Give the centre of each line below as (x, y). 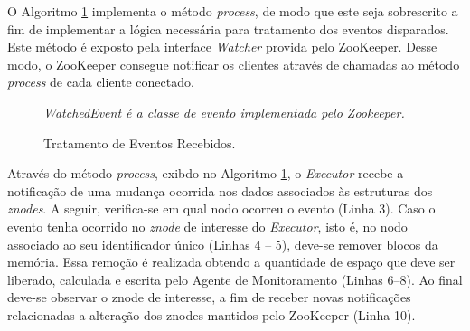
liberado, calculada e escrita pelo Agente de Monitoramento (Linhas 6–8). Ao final (235, 279)
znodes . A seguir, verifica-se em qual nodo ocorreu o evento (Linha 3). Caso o (221, 208)
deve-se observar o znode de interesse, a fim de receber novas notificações (209, 297)
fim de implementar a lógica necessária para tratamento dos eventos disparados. (228, 28)
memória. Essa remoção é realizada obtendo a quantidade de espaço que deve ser (231, 262)
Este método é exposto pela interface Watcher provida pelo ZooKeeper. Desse (222, 47)
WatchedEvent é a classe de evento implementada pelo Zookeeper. (224, 112)
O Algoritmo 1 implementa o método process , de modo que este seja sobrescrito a (233, 11)
